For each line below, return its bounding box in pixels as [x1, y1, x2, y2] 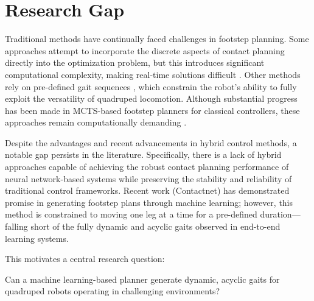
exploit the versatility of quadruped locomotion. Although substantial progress [5, 92, 298, 105]
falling [5, 220, 28, 233]
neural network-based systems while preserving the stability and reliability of [5, 172, 292, 185]
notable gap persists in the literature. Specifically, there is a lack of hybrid [5, 148, 282, 161]
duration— [260, 208, 301, 221]
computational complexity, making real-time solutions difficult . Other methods [5, 68, 301, 80]
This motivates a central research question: [5, 252, 165, 265]
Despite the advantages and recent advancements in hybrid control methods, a [5, 136, 297, 149]
